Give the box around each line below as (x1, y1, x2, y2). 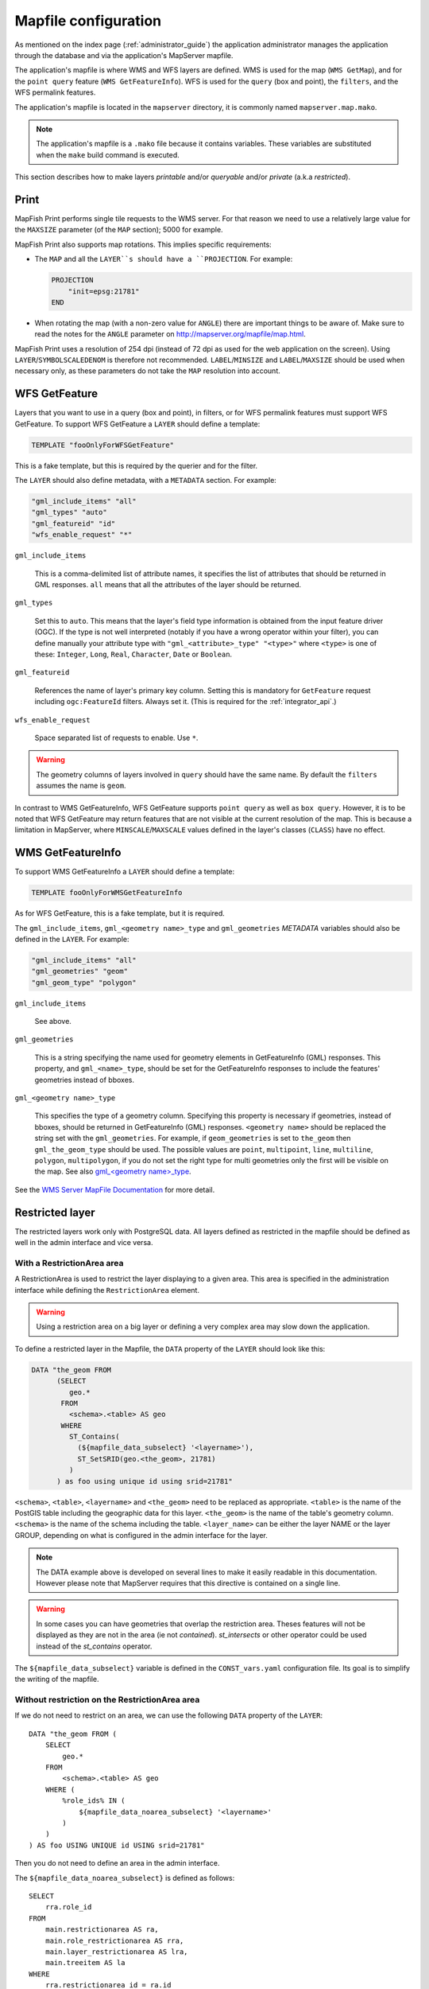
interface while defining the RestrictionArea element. (14, 1285, 200, 1294)
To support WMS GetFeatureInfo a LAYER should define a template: (14, 867, 235, 877)
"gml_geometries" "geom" (31, 967, 129, 976)
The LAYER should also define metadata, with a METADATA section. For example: (14, 476, 277, 485)
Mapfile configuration (14, 12, 162, 29)
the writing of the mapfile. (14, 1675, 99, 1684)
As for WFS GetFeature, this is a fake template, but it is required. (14, 909, 226, 918)
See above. (34, 1017, 71, 1026)
